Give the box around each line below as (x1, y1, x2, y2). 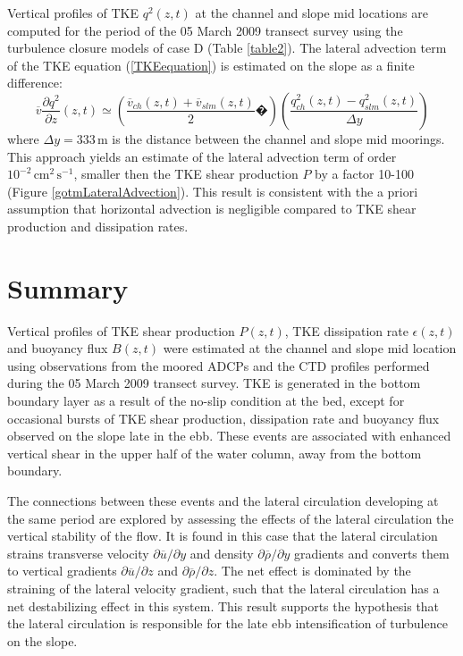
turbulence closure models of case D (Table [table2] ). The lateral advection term (7, 38, 447, 57)
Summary (7, 269, 129, 306)
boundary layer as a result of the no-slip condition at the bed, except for (7, 391, 405, 410)
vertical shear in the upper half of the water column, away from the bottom (7, 443, 422, 462)
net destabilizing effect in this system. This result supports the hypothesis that (7, 596, 440, 615)
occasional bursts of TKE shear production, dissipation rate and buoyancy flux (7, 408, 440, 427)
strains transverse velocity (7, 543, 149, 562)
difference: (7, 73, 63, 92)
